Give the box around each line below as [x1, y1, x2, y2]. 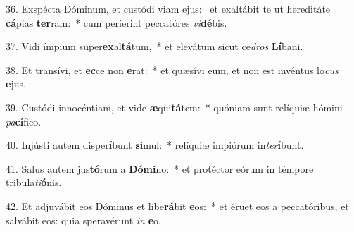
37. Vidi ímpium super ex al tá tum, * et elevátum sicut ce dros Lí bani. [6, 39, 303, 54]
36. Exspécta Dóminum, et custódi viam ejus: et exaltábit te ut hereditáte [6, 1, 331, 16]
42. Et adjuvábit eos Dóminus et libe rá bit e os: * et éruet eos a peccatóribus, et [6, 198, 349, 213]
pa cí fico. [6, 114, 42, 128]
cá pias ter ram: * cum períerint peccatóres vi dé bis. [6, 15, 227, 30]
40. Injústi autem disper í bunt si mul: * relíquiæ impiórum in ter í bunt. [6, 138, 304, 152]
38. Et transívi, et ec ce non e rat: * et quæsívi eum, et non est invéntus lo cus [6, 62, 339, 77]
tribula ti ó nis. [6, 175, 62, 190]
